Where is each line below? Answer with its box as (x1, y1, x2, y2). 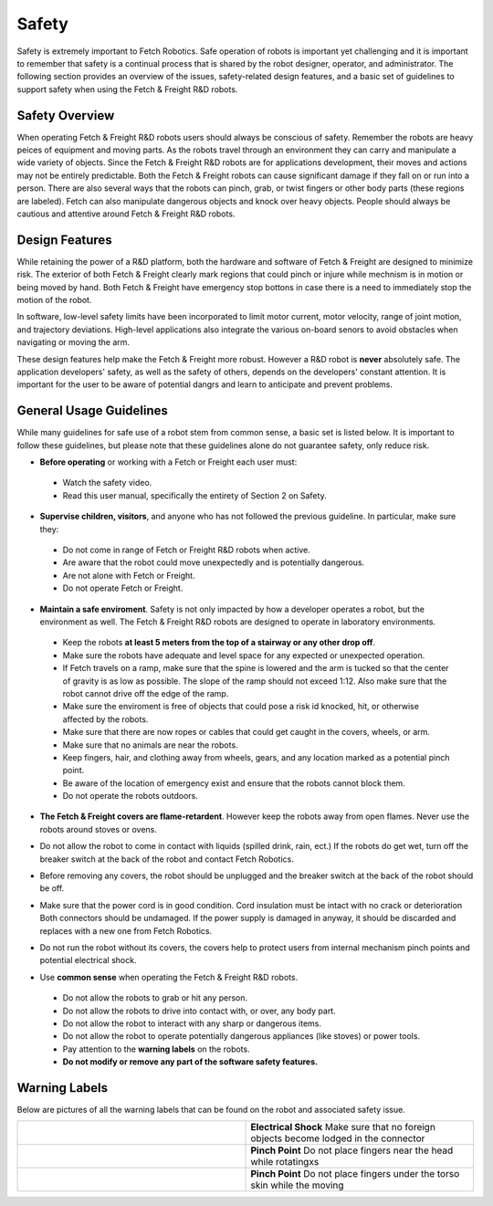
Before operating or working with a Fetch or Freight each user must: (39, 456, 298, 467)
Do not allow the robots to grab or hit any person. (62, 992, 248, 1003)
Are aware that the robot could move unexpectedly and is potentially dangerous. (62, 557, 365, 568)
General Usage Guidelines (16, 403, 169, 419)
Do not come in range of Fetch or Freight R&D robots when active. (62, 544, 310, 556)
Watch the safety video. (62, 477, 152, 488)
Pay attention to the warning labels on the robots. (62, 1043, 250, 1054)
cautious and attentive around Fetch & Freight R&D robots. (16, 208, 236, 219)
